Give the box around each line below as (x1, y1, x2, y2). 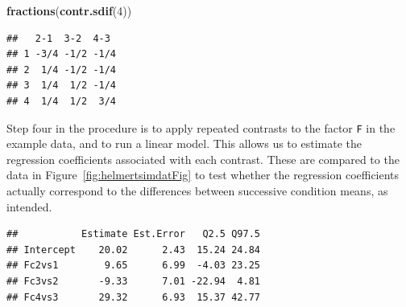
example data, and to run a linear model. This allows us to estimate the (6, 135, 362, 152)
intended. (6, 198, 52, 215)
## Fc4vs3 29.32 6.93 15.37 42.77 (6, 291, 260, 303)
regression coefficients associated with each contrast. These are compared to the (6, 150, 400, 167)
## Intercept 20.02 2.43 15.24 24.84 (6, 244, 260, 256)
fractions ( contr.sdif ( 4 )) (6, 2, 132, 18)
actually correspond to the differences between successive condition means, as (6, 182, 388, 199)
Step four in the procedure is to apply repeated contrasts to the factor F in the (6, 119, 396, 136)
